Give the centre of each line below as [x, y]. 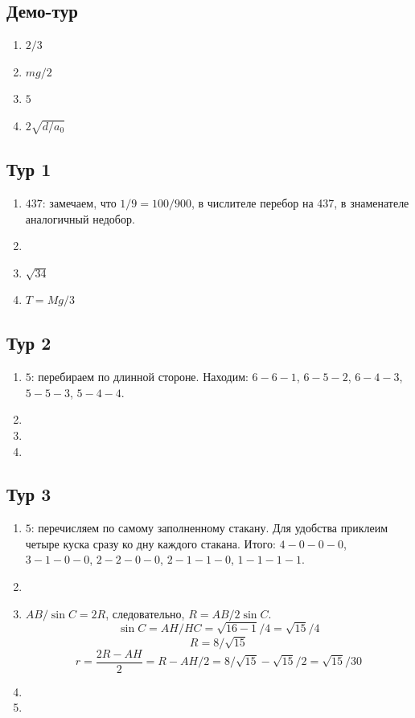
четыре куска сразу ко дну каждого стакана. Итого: [150, 543]
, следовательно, [145, 613]
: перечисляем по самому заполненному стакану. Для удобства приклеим [210, 528]
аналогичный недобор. [80, 218]
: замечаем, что [79, 202]
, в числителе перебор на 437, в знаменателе [300, 202]
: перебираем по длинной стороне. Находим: [140, 377]
